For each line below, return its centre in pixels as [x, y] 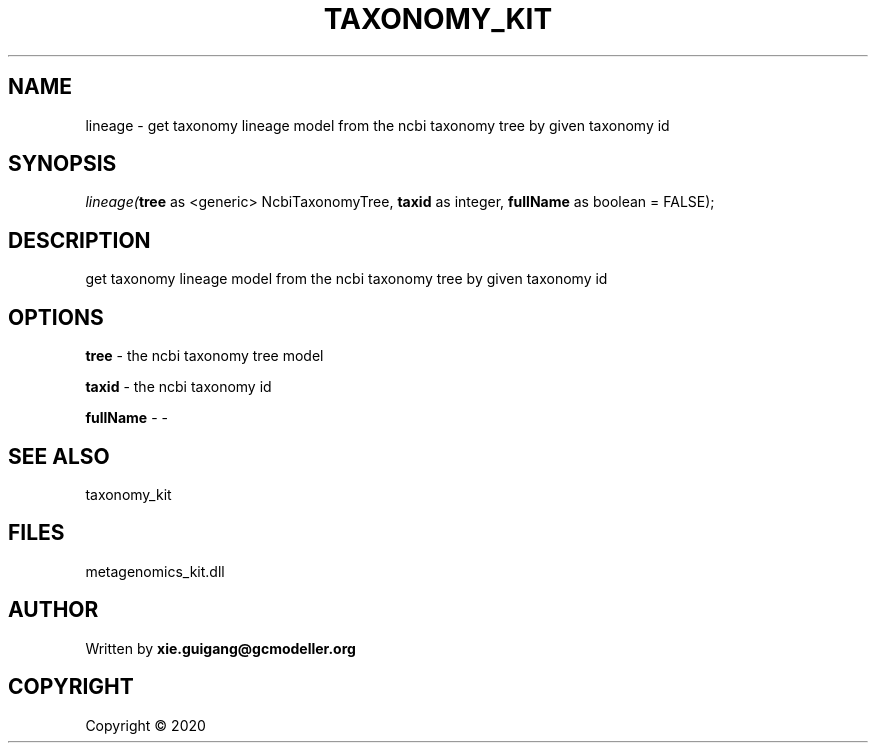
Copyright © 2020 [145, 725]
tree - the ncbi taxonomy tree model [204, 356]
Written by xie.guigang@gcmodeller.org [220, 648]
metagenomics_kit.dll [155, 571]
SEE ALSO [59, 456]
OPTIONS [56, 317]
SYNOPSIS [62, 164]
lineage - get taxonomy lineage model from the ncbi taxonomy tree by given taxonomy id [377, 125]
